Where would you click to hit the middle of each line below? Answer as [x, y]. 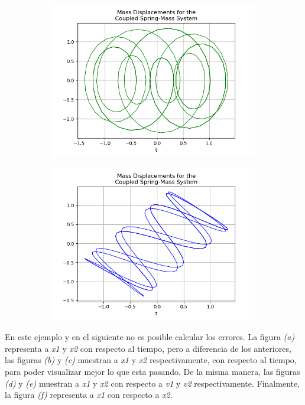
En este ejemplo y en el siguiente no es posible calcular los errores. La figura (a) [150, 337]
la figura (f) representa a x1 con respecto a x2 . [89, 395]
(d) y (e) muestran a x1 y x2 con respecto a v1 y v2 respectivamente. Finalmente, [152, 383]
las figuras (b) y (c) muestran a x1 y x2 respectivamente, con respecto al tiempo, [151, 360]
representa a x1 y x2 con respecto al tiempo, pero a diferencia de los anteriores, [148, 348]
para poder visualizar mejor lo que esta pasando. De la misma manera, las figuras [152, 371]
